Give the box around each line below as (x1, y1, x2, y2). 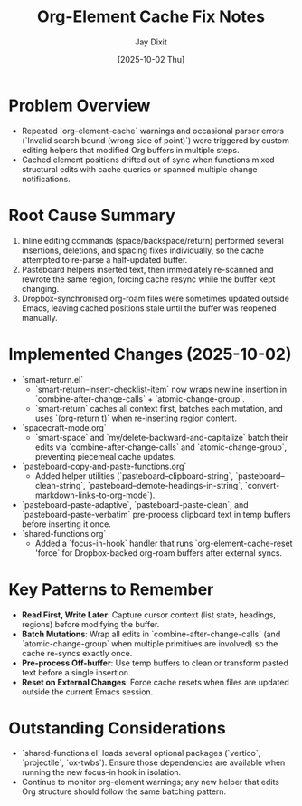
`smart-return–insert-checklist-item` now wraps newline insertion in (34, 384, 287, 394)
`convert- (244, 480, 280, 490)
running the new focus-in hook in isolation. (21, 767, 182, 778)
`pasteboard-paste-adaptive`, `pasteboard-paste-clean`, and (21, 499, 250, 510)
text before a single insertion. (21, 666, 131, 677)
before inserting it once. (21, 519, 112, 529)
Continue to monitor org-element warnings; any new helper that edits (21, 777, 279, 788)
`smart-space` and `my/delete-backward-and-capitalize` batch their (34, 432, 288, 442)
